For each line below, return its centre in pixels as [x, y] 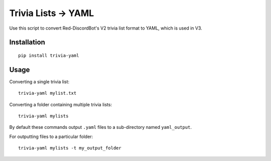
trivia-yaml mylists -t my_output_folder [70, 148]
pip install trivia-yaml [49, 55]
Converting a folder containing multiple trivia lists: [61, 104]
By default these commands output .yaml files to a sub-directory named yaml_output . [100, 127]
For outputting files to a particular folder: [51, 136]
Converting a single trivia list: [39, 82]
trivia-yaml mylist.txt [47, 93]
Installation [27, 42]
